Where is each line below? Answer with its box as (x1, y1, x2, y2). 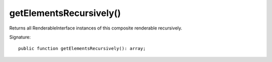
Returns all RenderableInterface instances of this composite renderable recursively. (9, 25, 182, 31)
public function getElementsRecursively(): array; (18, 45, 146, 51)
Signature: (9, 34, 31, 40)
